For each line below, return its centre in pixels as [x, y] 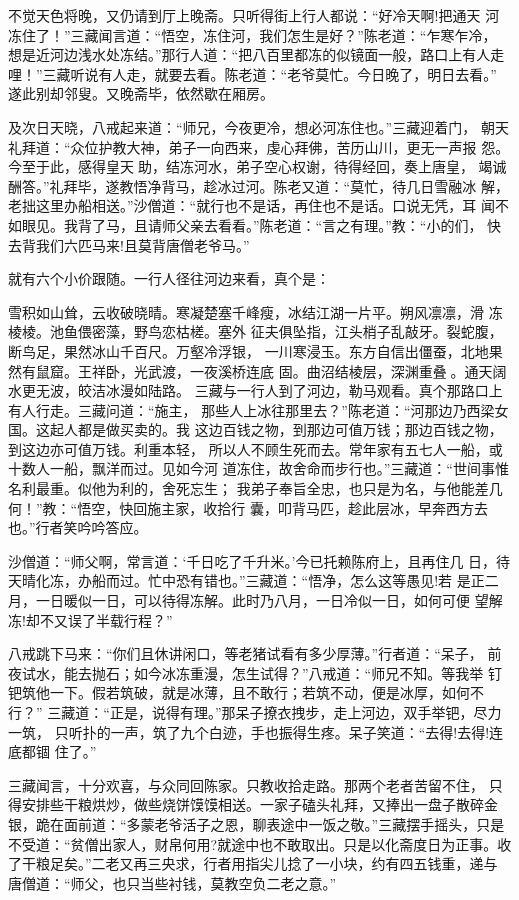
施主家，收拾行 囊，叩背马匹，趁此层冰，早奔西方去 [317, 507]
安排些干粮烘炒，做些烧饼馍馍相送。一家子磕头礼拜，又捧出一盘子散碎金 [259, 804]
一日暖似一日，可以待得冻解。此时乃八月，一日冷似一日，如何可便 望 [262, 600]
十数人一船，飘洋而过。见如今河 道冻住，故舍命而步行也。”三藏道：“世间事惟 [258, 468]
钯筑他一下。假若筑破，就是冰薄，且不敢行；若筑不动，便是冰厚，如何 [239, 692]
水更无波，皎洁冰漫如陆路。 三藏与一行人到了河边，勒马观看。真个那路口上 [255, 390]
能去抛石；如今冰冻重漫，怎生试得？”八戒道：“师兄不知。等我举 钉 [282, 672]
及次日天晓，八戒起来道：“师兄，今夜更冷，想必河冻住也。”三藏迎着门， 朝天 [258, 126]
